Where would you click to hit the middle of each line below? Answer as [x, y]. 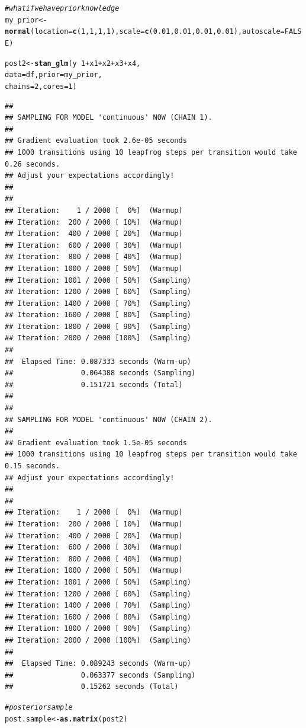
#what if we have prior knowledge [62, 8]
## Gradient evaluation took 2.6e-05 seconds [96, 141]
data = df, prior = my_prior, [54, 75]
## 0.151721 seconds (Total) [94, 384]
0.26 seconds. [33, 164]
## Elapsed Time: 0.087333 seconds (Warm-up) [98, 361]
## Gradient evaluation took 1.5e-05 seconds [96, 443]
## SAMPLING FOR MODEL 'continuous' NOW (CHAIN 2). [109, 419]
